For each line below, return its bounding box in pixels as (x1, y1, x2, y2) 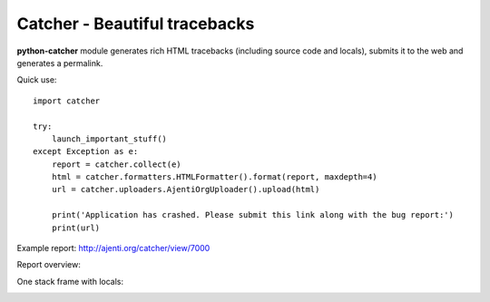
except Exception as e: (33, 146, 139, 157)
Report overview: (16, 259, 81, 270)
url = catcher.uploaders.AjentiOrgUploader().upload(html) (51, 184, 320, 195)
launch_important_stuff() (51, 133, 168, 144)
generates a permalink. (16, 57, 103, 68)
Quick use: (16, 74, 57, 85)
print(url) (51, 222, 101, 233)
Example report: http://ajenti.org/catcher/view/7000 (16, 243, 211, 254)
